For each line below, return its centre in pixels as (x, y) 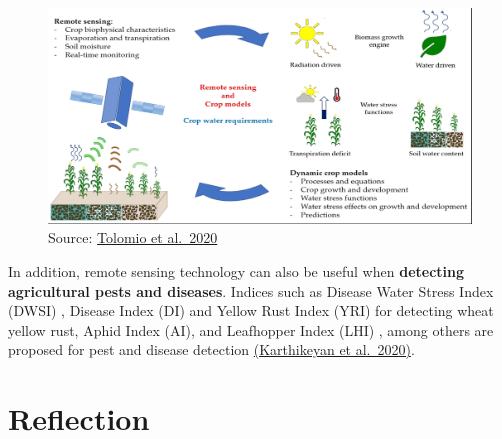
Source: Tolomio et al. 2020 (133, 237)
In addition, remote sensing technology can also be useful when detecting (236, 270)
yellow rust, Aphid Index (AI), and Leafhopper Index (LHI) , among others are (251, 329)
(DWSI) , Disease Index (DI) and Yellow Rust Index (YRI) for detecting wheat (251, 310)
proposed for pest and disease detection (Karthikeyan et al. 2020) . (211, 349)
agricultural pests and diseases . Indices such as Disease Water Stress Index (251, 290)
